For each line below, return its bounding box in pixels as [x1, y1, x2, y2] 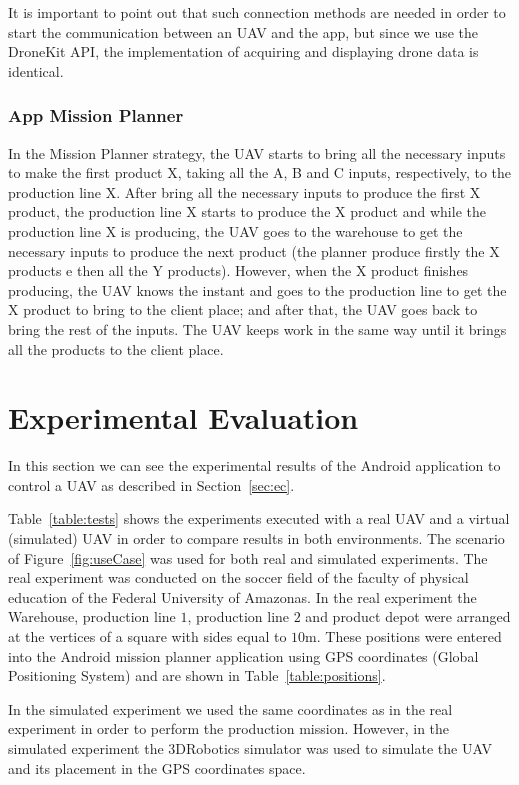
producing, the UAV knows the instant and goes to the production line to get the [8, 279, 507, 300]
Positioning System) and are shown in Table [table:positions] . [8, 665, 386, 686]
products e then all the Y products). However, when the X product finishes [8, 260, 469, 281]
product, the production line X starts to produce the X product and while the [8, 201, 486, 222]
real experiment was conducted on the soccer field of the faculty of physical [8, 567, 469, 588]
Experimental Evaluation [8, 397, 359, 438]
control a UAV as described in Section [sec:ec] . [8, 474, 295, 495]
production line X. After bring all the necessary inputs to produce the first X [8, 181, 481, 202]
